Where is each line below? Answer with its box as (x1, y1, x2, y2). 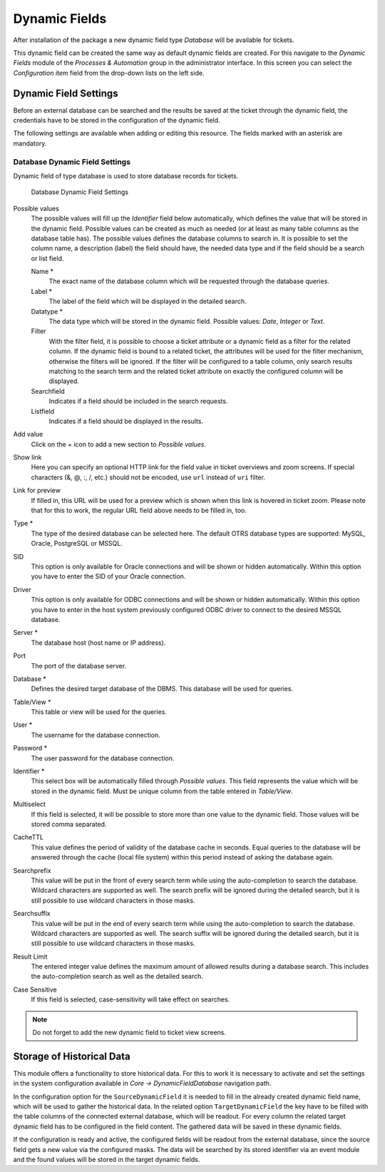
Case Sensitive (13, 985, 57, 994)
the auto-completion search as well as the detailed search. (31, 972, 203, 981)
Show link (13, 453, 42, 462)
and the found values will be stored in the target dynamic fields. (13, 1156, 200, 1164)
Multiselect (13, 800, 46, 809)
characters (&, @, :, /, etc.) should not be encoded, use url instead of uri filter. (31, 473, 265, 481)
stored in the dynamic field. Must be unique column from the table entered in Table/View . (31, 787, 294, 795)
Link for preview (13, 486, 61, 495)
